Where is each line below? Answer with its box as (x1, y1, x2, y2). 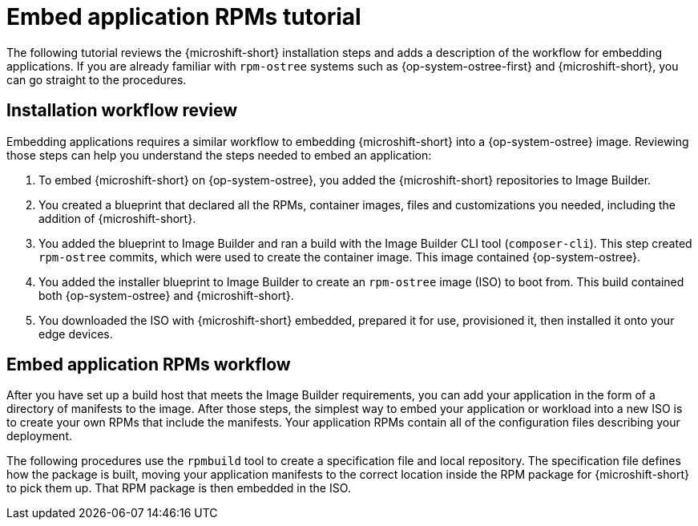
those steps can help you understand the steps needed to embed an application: (6, 148, 432, 162)
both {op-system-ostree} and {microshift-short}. (38, 288, 294, 302)
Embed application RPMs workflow (6, 354, 291, 375)
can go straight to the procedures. (6, 72, 187, 87)
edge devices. (38, 326, 113, 341)
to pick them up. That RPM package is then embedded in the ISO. (6, 481, 351, 496)
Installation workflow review (6, 100, 238, 121)
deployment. (6, 429, 72, 443)
